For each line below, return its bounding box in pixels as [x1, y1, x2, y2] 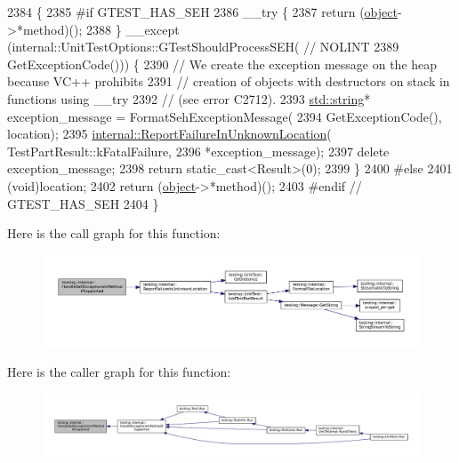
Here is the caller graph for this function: [7, 363, 231, 381]
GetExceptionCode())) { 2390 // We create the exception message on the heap [7, 54, 438, 73]
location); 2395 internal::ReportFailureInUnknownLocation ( [7, 124, 332, 143]
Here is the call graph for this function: [7, 224, 221, 243]
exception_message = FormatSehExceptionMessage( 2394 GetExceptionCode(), [7, 107, 442, 125]
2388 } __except [86, 20, 180, 38]
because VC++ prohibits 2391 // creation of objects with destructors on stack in [7, 72, 450, 91]
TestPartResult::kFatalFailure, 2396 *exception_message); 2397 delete [7, 141, 390, 160]
